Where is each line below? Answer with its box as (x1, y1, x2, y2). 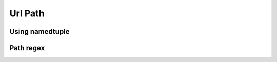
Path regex (9, 44, 45, 52)
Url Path (9, 8, 45, 19)
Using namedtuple (9, 27, 70, 36)
